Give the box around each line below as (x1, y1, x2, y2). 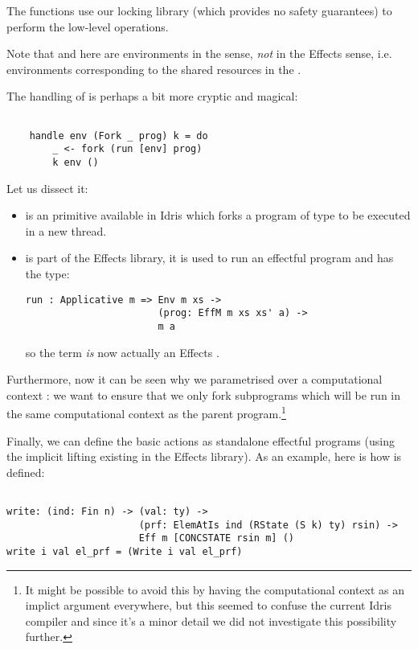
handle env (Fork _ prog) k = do (29, 129, 208, 142)
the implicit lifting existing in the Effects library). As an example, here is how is (6, 448, 402, 465)
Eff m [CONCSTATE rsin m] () (138, 532, 294, 544)
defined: (6, 463, 45, 480)
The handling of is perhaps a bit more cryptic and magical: (6, 88, 298, 105)
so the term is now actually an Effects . (25, 343, 219, 360)
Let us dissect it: (6, 179, 88, 196)
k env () (52, 156, 99, 168)
